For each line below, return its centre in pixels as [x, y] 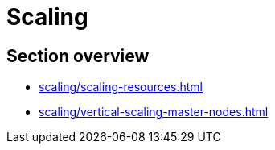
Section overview [78, 56]
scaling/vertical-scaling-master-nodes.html [154, 112]
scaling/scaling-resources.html [121, 87]
